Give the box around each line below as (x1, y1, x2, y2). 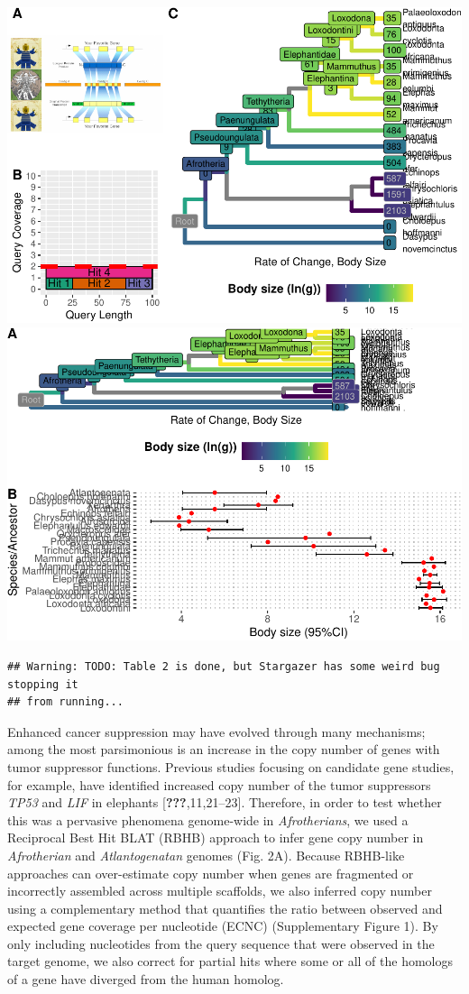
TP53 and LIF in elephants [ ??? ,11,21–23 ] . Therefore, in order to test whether (7, 793, 442, 812)
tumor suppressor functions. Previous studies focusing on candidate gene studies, (7, 757, 455, 776)
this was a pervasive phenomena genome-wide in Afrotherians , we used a (7, 810, 409, 829)
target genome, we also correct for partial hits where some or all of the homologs (7, 952, 454, 971)
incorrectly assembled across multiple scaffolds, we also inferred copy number (7, 881, 432, 900)
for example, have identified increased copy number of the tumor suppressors (7, 775, 431, 794)
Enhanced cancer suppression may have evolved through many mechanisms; (7, 722, 426, 741)
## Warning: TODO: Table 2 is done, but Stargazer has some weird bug (7, 659, 440, 673)
